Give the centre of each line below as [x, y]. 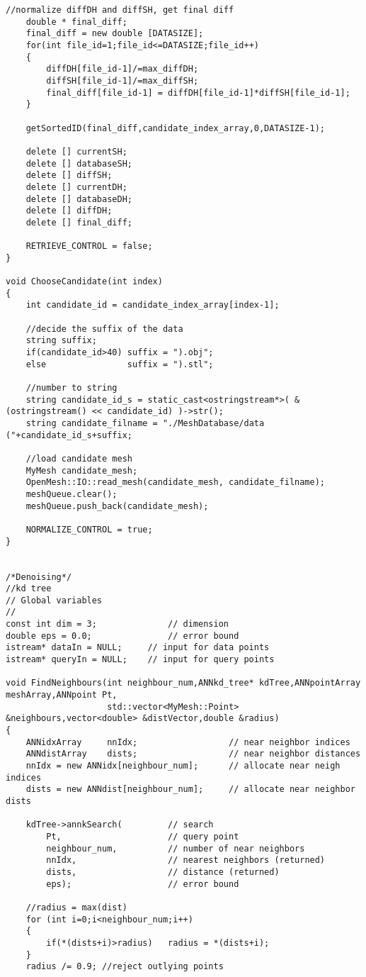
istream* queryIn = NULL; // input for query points [140, 660]
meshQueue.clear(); [72, 494]
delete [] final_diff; [79, 222]
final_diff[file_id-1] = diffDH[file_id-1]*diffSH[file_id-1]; [198, 93]
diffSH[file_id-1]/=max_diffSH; [122, 80]
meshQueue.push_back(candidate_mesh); [117, 506]
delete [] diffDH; [69, 211]
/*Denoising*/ [39, 577]
